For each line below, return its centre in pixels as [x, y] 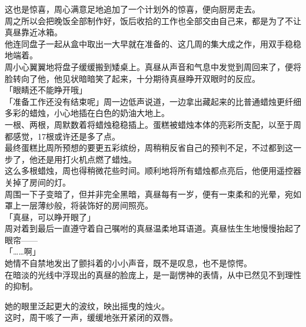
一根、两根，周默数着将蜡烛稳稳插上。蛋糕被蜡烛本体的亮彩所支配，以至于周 [153, 124]
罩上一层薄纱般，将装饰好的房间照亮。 [79, 205]
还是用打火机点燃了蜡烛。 [87, 159]
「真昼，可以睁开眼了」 [50, 217]
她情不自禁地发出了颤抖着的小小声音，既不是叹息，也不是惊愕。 [128, 263]
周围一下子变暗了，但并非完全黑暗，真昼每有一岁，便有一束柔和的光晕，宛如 [153, 194]
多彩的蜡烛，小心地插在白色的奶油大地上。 [87, 113]
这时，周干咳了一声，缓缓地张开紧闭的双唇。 [91, 317]
